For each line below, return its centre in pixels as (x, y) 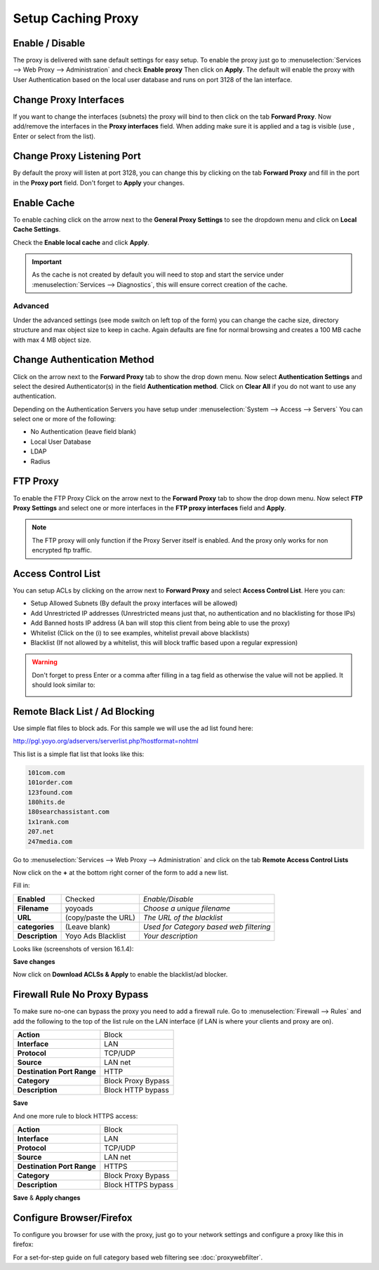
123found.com (50, 792)
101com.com (46, 773)
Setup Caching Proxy (76, 18)
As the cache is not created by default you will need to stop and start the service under (158, 274)
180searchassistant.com (69, 812)
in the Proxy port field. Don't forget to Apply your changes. (99, 183)
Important (47, 262)
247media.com (50, 841)
